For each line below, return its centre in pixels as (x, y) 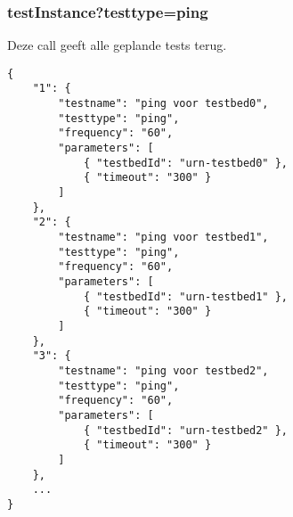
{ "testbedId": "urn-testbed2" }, (185, 430)
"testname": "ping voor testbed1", (163, 238)
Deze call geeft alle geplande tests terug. (117, 45)
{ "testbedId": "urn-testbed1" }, (185, 296)
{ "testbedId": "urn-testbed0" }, (185, 163)
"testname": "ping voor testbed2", (163, 370)
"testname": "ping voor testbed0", (163, 104)
